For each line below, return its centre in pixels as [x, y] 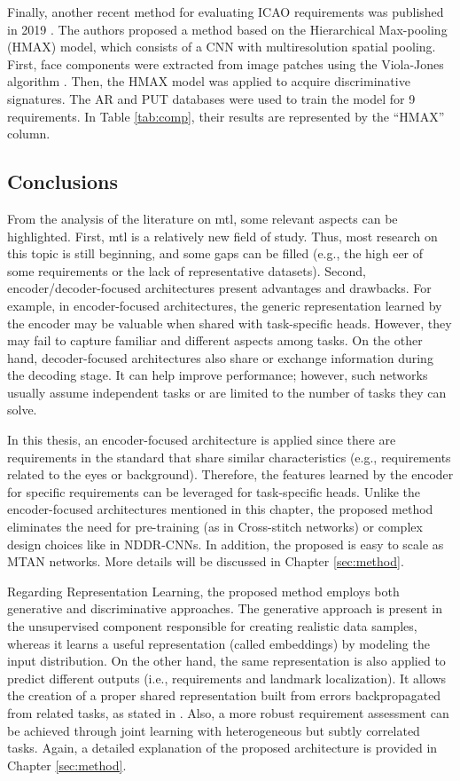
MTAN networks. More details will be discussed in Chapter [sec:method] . [206, 561]
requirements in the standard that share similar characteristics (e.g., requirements [229, 457]
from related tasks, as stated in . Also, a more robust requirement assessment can [228, 712]
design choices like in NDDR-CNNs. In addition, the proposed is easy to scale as [226, 544]
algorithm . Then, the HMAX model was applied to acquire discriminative [209, 81]
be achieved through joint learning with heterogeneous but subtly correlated [214, 730]
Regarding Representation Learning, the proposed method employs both [203, 591]
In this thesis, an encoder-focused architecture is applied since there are [202, 440]
